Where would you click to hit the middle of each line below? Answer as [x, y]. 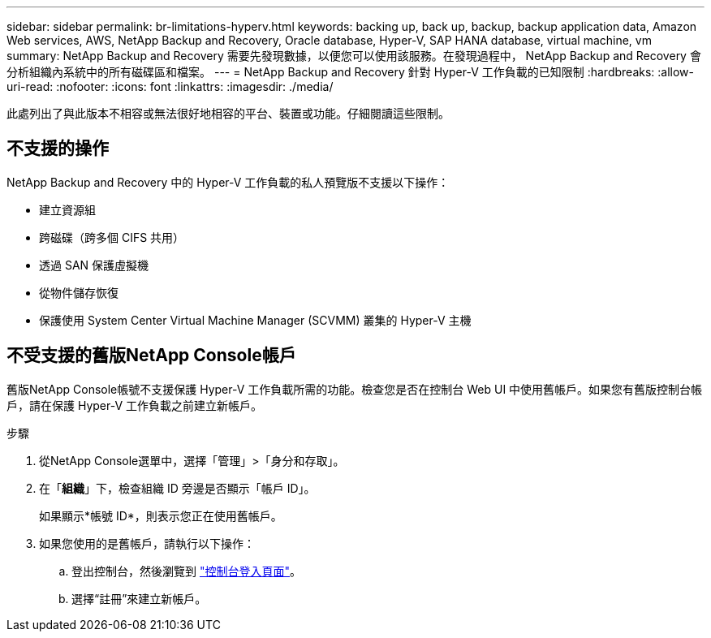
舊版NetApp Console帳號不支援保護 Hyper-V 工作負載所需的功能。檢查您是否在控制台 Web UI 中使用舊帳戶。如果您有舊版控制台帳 [355, 389]
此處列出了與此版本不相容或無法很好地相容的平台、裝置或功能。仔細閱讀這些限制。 [228, 113]
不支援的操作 [58, 149]
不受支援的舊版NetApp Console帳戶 [151, 356]
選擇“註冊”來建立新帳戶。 [139, 598]
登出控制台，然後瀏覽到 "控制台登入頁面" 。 [186, 571]
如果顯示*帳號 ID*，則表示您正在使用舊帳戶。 [161, 515]
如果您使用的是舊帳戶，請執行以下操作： [147, 543]
